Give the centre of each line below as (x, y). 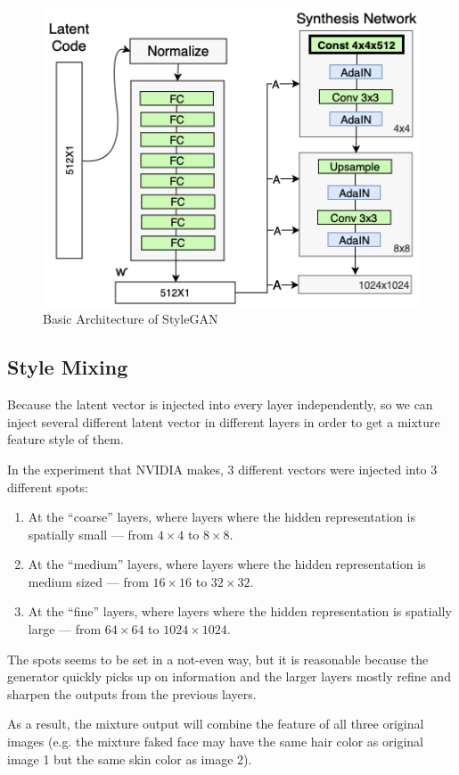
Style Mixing (68, 367)
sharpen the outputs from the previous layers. (132, 693)
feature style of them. (66, 439)
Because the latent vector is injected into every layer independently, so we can (220, 404)
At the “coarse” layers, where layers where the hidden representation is (222, 517)
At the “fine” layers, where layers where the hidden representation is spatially (240, 611)
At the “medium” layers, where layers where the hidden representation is (227, 564)
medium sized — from (88, 581)
